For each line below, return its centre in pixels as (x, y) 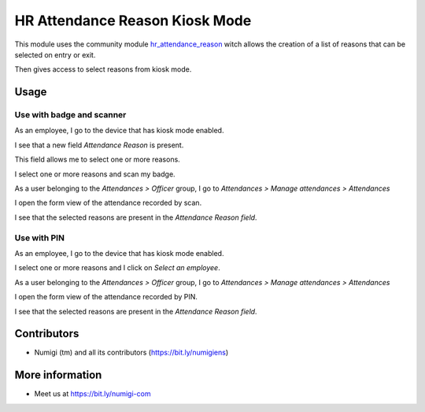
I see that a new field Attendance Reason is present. (99, 145)
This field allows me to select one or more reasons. (97, 160)
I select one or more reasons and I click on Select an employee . (117, 268)
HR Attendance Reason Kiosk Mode (133, 20)
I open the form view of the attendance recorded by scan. (108, 203)
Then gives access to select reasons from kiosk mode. (103, 69)
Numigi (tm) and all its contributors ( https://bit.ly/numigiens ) (131, 353)
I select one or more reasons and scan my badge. (95, 174)
